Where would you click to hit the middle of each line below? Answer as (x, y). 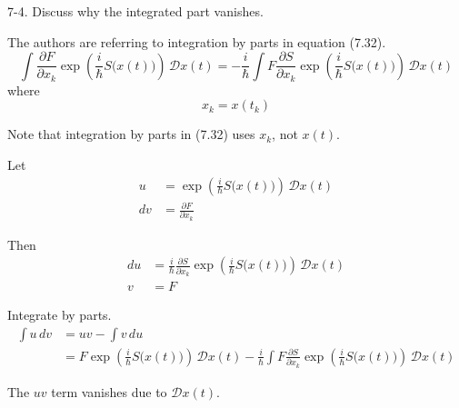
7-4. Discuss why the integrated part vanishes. (135, 11)
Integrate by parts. (60, 315)
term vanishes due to (109, 391)
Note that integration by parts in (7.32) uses (131, 134)
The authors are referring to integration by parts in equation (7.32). (197, 41)
